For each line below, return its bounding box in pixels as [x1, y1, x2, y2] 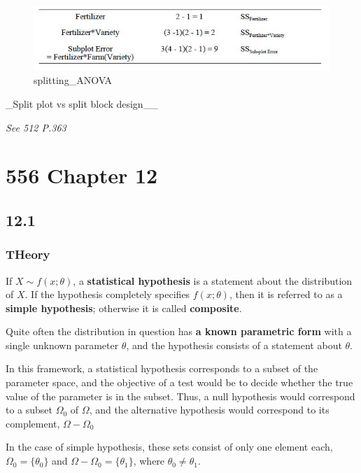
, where [133, 453, 165, 468]
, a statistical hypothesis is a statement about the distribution [73, 273, 353, 288]
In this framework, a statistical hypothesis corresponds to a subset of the [6, 361, 318, 376]
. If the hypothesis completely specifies [24, 287, 190, 302]
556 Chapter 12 [6, 161, 158, 190]
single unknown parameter [6, 337, 119, 352]
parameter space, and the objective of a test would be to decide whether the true [6, 375, 353, 390]
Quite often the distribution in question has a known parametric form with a [6, 324, 352, 339]
